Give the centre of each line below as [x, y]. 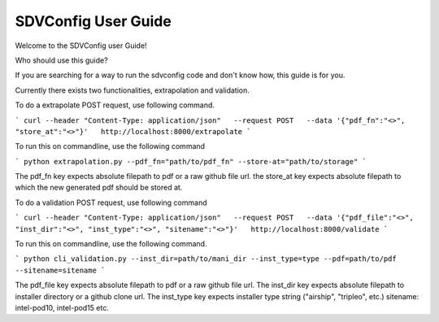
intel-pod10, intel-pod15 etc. [62, 307]
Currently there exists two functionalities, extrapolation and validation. [132, 90]
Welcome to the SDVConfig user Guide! [81, 46]
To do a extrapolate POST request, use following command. [115, 105]
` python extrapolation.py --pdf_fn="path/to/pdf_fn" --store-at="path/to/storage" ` [191, 161]
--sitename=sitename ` [60, 270]
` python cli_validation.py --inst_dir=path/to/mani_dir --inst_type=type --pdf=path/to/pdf [206, 259]
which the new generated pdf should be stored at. [99, 188]
